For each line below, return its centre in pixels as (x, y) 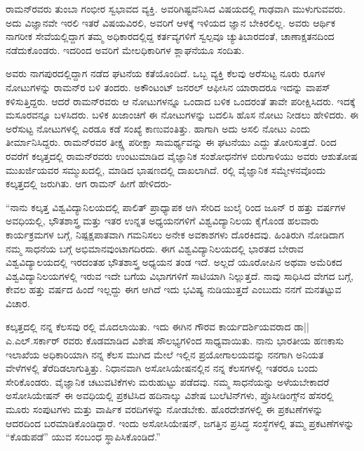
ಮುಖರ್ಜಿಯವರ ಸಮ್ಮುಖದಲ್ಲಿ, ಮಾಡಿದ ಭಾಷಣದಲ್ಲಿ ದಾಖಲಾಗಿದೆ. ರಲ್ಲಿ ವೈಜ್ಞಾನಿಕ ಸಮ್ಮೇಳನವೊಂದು (166, 169)
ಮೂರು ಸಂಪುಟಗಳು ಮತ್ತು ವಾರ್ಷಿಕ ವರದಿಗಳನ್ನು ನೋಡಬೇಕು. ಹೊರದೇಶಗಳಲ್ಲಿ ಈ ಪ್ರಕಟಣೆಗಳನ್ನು (164, 409)
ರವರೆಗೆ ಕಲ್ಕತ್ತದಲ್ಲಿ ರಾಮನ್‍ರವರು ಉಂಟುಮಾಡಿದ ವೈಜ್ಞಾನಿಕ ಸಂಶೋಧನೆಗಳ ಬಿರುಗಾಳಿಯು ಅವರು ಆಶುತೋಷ (182, 155)
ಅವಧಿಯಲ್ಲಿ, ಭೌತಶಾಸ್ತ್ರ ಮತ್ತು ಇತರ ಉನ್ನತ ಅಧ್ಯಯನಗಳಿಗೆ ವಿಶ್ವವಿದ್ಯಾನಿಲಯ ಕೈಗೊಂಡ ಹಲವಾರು (162, 221)
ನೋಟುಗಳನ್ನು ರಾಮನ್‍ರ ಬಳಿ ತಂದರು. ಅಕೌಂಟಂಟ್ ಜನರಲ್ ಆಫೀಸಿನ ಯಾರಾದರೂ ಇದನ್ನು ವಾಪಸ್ (168, 87)
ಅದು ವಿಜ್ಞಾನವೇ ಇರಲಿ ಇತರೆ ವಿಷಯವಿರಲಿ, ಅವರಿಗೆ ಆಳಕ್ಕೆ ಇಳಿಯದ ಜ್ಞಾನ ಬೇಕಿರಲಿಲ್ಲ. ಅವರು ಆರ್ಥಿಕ (171, 22)
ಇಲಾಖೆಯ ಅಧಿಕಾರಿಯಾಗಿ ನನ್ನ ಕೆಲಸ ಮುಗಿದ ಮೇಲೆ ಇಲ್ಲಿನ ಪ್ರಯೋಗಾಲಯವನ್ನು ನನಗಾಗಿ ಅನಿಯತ (165, 354)
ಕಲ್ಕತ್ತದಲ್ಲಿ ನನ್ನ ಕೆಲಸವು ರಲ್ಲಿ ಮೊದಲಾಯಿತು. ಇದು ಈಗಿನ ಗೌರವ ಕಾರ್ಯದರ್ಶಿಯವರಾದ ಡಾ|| (157, 327)
